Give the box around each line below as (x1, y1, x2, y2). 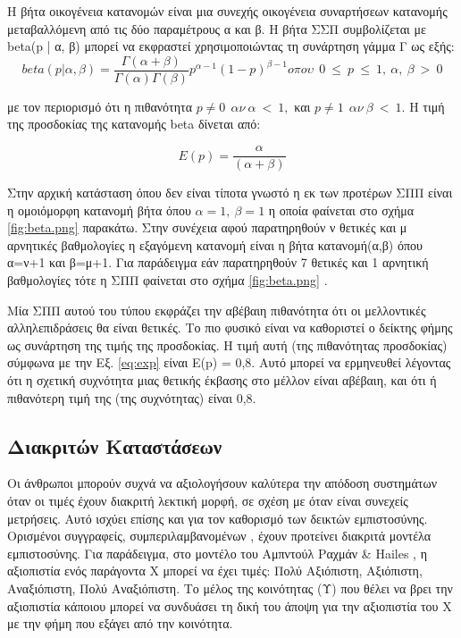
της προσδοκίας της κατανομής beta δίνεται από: (7, 114, 261, 133)
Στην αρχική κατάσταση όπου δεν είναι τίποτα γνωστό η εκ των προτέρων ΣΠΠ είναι (7, 183, 453, 202)
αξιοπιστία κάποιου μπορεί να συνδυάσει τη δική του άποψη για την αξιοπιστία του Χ (7, 596, 452, 615)
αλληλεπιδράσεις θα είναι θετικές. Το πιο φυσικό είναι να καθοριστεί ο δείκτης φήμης (7, 318, 453, 337)
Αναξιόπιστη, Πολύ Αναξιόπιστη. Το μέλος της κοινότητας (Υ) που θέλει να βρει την (7, 578, 453, 597)
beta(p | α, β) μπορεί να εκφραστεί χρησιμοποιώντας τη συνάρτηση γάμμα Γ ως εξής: (7, 37, 455, 55)
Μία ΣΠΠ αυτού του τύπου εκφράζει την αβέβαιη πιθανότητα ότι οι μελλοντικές (7, 300, 426, 319)
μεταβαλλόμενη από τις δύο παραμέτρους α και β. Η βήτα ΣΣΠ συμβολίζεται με (7, 19, 426, 38)
